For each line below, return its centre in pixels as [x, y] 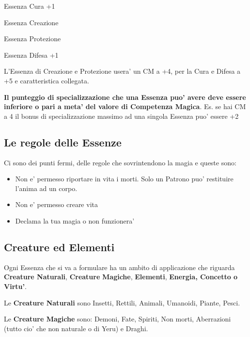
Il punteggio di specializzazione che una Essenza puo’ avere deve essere [125, 97]
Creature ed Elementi [59, 247]
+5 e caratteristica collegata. [47, 80]
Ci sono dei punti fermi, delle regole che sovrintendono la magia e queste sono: [120, 162]
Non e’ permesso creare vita [56, 204]
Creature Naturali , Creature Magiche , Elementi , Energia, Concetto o [121, 277]
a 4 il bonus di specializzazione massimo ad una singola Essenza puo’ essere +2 [121, 116]
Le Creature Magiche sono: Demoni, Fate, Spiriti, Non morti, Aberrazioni [117, 319]
